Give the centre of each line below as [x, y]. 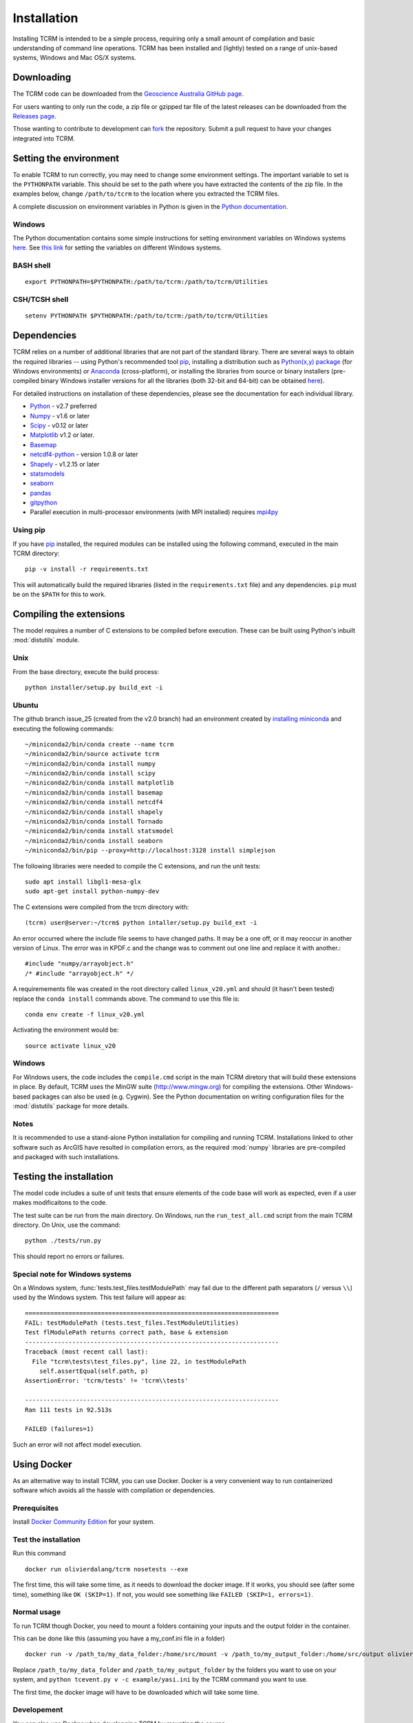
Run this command [39, 1553]
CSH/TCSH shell [41, 300]
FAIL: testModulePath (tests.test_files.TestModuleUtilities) [132, 1323]
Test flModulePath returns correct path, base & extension [127, 1333]
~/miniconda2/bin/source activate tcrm [92, 754]
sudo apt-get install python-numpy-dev [92, 891]
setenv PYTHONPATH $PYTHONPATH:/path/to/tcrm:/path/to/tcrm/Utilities [147, 316]
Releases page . [34, 116]
